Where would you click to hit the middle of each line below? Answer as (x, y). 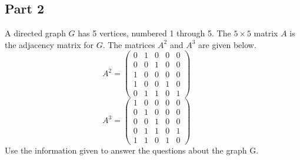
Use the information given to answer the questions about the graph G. (132, 150)
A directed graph (35, 33)
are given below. (227, 44)
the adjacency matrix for (49, 44)
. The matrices (129, 44)
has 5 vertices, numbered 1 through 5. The (154, 33)
